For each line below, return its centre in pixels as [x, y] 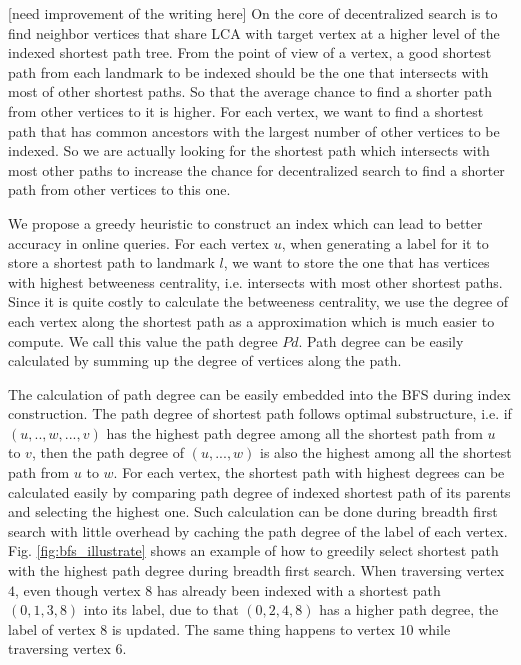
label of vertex [52, 628]
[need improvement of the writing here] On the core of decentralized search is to [253, 13]
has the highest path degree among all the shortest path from [294, 432]
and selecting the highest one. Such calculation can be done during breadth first [253, 511]
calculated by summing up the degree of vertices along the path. [205, 360]
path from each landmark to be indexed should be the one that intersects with [248, 71]
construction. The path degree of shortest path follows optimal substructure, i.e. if [260, 413]
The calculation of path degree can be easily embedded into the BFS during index [259, 393]
